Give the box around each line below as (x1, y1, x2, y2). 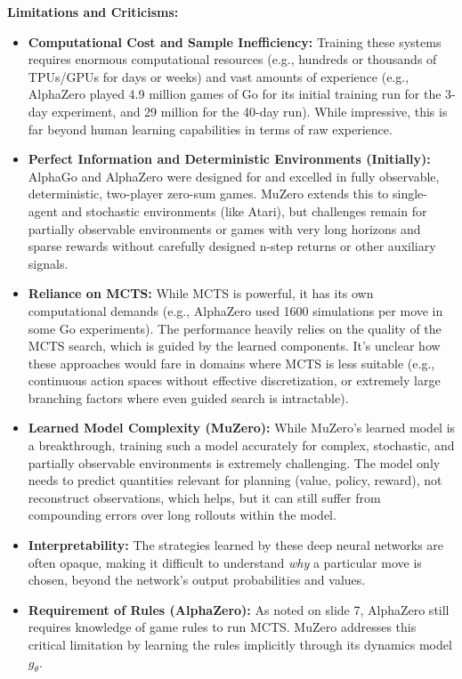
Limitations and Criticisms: (7, 3, 179, 20)
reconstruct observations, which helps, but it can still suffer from (28, 488, 381, 506)
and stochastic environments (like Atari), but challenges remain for (61, 201, 427, 220)
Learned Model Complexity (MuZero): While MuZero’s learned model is (28, 418, 456, 437)
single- (393, 184, 427, 203)
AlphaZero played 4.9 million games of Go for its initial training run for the (28, 85, 442, 103)
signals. (28, 254, 69, 272)
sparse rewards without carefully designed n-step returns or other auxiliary (28, 237, 436, 255)
